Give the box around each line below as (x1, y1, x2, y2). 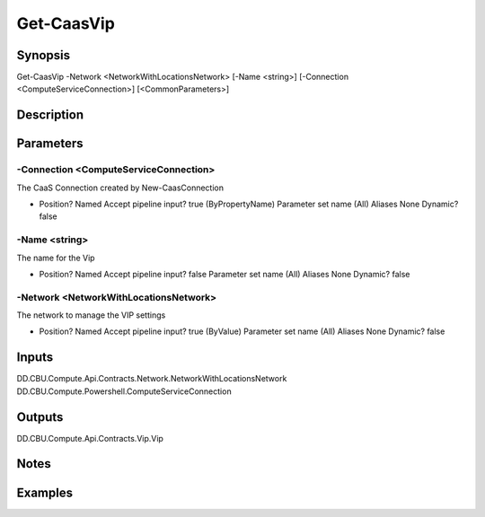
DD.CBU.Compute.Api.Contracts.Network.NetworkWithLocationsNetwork (16, 373, 287, 384)
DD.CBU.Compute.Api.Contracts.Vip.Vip (16, 433, 163, 443)
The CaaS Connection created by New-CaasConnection (16, 182, 225, 193)
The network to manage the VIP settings (16, 310, 166, 320)
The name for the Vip (16, 252, 95, 263)
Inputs (16, 350, 54, 365)
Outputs (16, 409, 64, 425)
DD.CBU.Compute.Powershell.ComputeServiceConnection (16, 386, 233, 397)
